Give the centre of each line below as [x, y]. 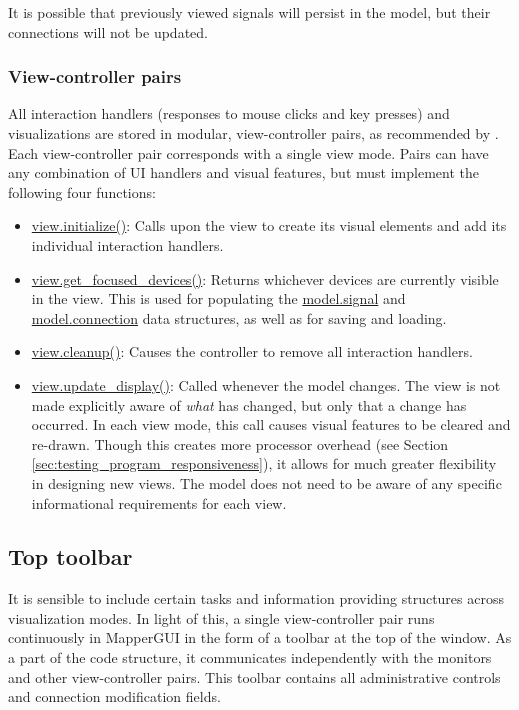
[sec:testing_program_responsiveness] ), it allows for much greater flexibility [264, 463]
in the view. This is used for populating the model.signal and [218, 298]
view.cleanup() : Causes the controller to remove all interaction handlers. [252, 351]
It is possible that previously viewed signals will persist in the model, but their [249, 12]
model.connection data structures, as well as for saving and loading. [239, 317]
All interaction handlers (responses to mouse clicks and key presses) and [229, 113]
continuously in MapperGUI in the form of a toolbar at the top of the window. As [260, 637]
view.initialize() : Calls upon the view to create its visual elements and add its [269, 225]
